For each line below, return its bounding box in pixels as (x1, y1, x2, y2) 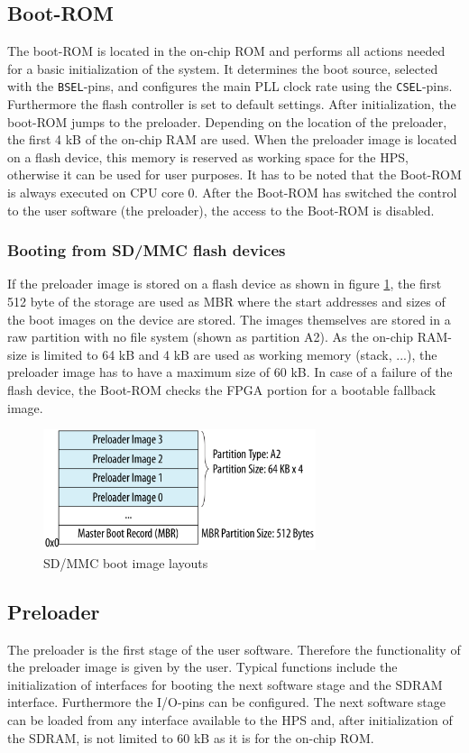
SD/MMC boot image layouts (43, 553, 208, 572)
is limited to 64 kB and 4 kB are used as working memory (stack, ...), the (31, 344, 437, 363)
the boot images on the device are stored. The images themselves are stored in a (7, 309, 451, 328)
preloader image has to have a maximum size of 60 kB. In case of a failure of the (7, 363, 453, 381)
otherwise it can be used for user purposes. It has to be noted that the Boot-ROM (7, 165, 462, 184)
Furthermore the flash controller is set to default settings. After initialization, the (7, 95, 456, 114)
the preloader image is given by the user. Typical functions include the (7, 657, 398, 676)
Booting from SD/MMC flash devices (7, 239, 286, 262)
